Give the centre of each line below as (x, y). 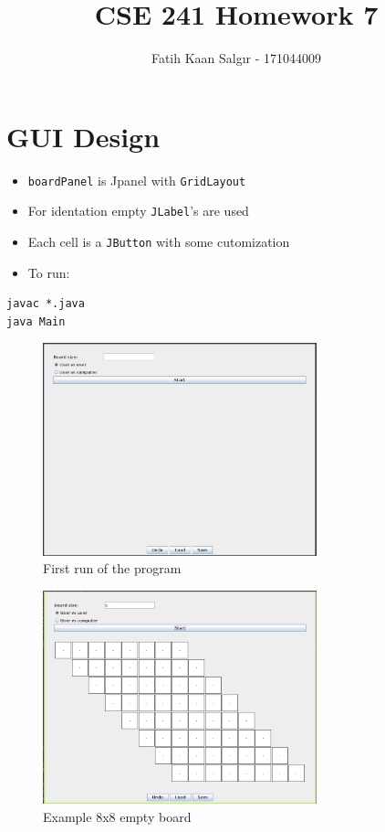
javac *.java (46, 304)
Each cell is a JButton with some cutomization (159, 241)
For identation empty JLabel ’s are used (138, 211)
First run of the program (112, 568)
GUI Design (83, 136)
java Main (36, 321)
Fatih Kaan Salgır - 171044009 (236, 58)
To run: (49, 272)
